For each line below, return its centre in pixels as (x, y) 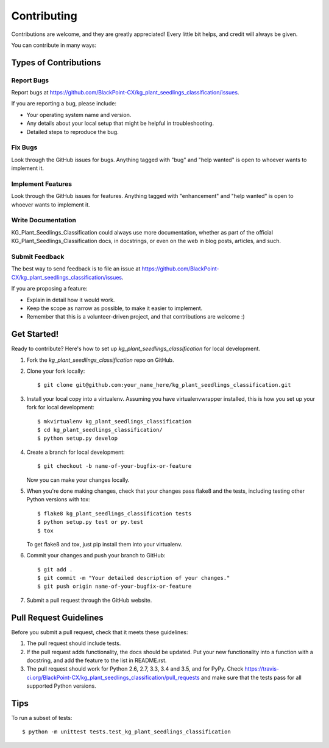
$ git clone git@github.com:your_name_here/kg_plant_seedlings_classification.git (164, 385)
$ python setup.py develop (78, 438)
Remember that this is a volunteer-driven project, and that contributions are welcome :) (136, 317)
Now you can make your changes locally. (78, 480)
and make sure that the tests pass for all (251, 677)
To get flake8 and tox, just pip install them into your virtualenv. (104, 544)
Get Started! (35, 334)
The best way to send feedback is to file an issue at (76, 269)
